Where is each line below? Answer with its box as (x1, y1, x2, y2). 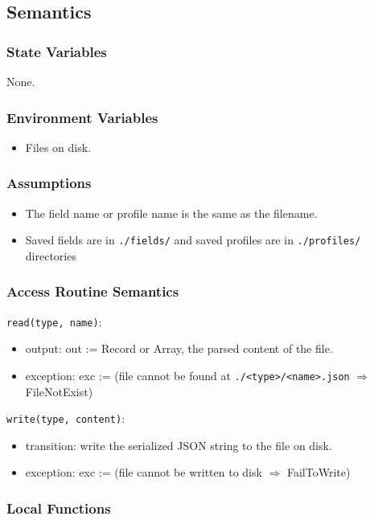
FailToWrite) (286, 464, 351, 481)
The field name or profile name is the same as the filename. (25, 204, 318, 221)
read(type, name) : (6, 313, 102, 330)
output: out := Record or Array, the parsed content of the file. (25, 340, 333, 357)
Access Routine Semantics (6, 281, 179, 301)
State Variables (6, 41, 107, 61)
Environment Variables (6, 107, 158, 127)
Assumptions (6, 173, 92, 193)
